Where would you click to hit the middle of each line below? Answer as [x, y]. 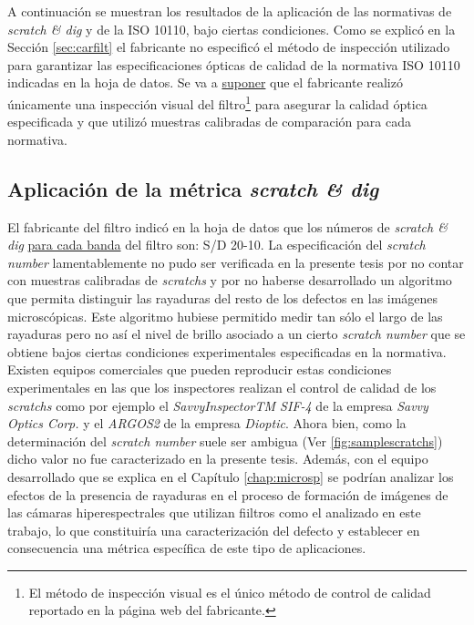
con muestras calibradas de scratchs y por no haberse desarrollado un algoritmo [230, 280]
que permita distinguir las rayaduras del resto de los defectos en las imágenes [223, 297]
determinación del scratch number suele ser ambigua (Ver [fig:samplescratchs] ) [225, 441]
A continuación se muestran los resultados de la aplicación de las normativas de [230, 11]
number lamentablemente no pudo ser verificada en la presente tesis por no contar [236, 262]
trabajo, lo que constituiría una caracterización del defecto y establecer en [214, 530]
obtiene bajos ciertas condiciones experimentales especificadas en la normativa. [227, 351]
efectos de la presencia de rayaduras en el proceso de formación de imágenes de [228, 494]
